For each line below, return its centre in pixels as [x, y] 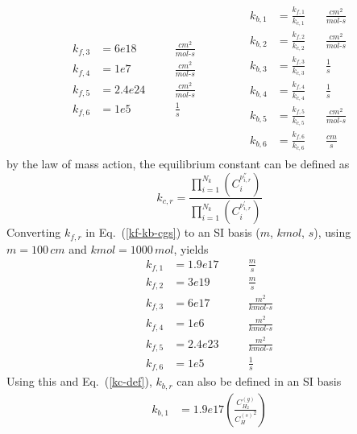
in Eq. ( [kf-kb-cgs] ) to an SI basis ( [173, 232]
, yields [191, 248]
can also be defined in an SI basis [259, 381]
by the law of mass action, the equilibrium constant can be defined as [178, 163]
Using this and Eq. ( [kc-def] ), [79, 381]
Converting [34, 232]
